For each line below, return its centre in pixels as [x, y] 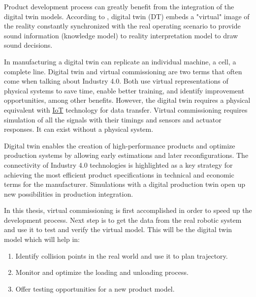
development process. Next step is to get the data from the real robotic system [123, 220]
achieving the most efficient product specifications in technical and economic [119, 174]
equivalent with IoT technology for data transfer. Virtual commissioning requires [126, 109]
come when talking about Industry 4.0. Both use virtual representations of [116, 81]
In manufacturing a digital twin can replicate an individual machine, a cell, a [120, 61]
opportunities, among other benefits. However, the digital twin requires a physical [127, 100]
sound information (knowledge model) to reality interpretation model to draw [121, 35]
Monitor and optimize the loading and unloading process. [102, 272]
